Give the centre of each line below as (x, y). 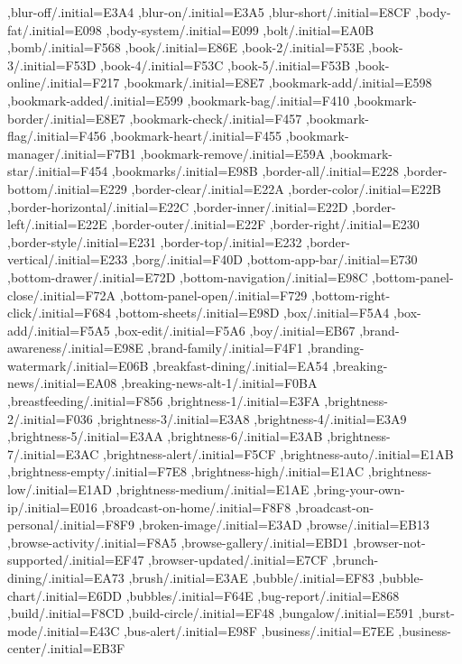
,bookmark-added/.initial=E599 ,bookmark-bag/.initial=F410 (178, 100)
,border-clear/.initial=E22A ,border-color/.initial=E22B (286, 188)
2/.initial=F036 (50, 418)
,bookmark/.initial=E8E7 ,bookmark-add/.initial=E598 (277, 83)
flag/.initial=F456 (57, 136)
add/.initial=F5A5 (59, 330)
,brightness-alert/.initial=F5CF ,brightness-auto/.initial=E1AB (278, 453)
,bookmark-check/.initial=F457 (216, 118)
